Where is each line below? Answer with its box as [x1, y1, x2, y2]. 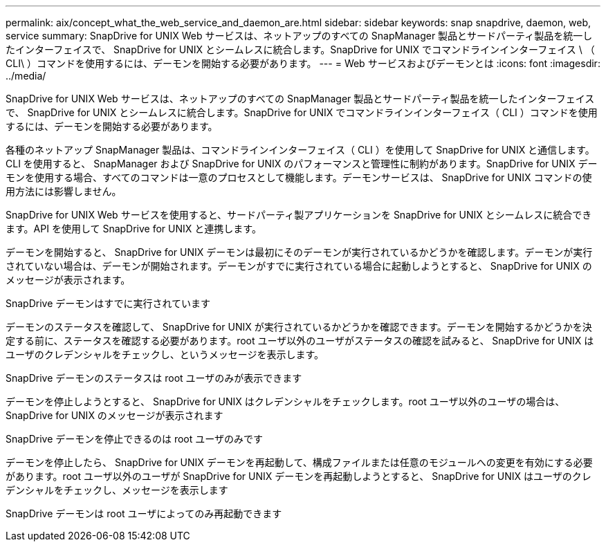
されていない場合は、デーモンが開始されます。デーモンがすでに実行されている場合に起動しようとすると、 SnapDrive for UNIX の [6, 260, 592, 272]
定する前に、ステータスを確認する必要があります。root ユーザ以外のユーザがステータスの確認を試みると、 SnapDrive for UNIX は [6, 335, 594, 346]
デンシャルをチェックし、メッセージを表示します [6, 484, 228, 496]
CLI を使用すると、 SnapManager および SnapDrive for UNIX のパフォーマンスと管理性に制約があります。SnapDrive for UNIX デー [6, 158, 598, 169]
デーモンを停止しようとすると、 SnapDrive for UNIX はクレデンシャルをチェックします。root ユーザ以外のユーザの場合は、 [6, 396, 565, 407]
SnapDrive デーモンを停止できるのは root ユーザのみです [6, 433, 264, 445]
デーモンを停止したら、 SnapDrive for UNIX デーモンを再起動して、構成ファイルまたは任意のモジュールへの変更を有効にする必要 [6, 456, 593, 468]
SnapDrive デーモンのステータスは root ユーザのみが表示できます [6, 372, 302, 384]
